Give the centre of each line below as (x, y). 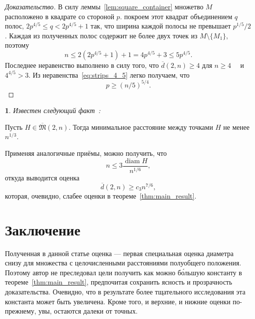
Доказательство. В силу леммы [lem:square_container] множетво (104, 6)
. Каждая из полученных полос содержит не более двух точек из (101, 35)
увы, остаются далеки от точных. (88, 311)
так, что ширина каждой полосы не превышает (161, 26)
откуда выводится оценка (42, 178)
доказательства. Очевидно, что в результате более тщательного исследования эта (125, 291)
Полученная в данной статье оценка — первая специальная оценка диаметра (119, 253)
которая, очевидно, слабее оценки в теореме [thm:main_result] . (101, 195)
